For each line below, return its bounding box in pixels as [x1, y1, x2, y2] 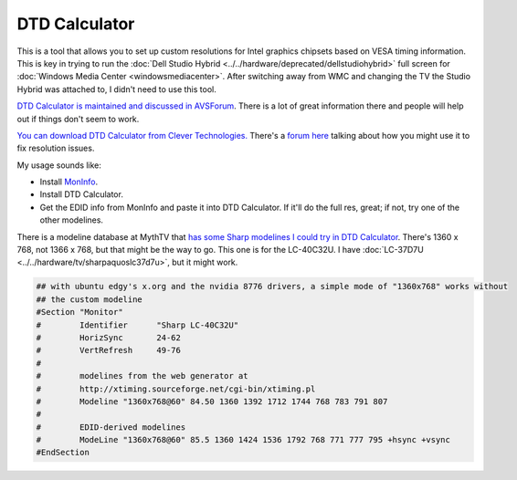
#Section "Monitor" [36, 307, 123, 318]
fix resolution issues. [16, 142, 95, 154]
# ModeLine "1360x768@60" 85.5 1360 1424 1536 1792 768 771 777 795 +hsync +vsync [36, 434, 451, 445]
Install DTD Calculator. [39, 189, 123, 200]
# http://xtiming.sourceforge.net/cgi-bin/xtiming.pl [36, 383, 316, 394]
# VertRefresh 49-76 [36, 345, 182, 356]
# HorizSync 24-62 [36, 332, 182, 342]
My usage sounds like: [16, 160, 102, 171]
